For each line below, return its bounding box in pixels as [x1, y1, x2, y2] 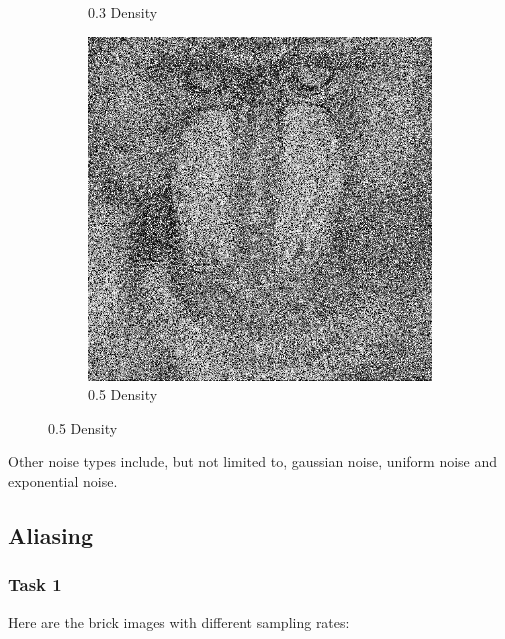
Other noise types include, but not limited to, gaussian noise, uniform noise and [8, 451, 498, 472]
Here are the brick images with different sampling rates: [8, 611, 350, 632]
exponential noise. [8, 470, 118, 491]
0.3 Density [88, 2, 158, 22]
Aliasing [8, 519, 94, 550]
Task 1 [8, 572, 62, 597]
